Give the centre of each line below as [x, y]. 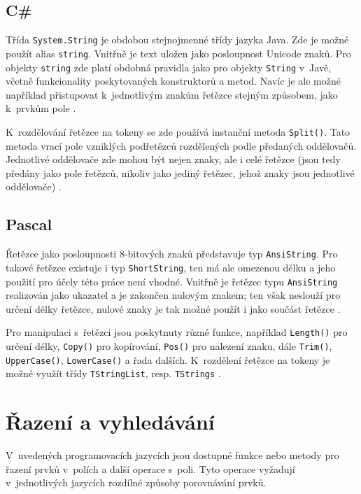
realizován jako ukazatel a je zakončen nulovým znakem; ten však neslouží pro [173, 295]
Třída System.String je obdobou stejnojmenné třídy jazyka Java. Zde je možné [177, 40]
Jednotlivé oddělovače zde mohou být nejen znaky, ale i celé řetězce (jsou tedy [173, 159]
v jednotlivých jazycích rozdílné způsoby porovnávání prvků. [136, 482]
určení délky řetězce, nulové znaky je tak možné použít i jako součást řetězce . [173, 308]
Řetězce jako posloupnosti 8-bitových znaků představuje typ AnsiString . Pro [172, 254]
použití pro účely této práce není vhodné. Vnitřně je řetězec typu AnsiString [172, 281]
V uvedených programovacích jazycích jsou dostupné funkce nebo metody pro [172, 455]
